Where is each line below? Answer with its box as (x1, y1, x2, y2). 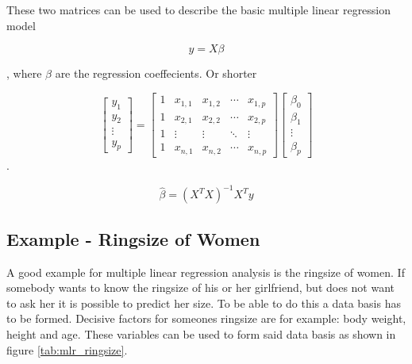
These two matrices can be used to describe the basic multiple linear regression (6, 2, 391, 17)
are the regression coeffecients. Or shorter (55, 65, 257, 82)
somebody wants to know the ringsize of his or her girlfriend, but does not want (6, 279, 395, 296)
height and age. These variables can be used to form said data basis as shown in (6, 325, 396, 342)
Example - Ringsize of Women (6, 226, 260, 251)
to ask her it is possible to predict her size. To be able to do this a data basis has (6, 294, 401, 311)
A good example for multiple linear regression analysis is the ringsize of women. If (6, 263, 405, 280)
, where (6, 65, 42, 82)
